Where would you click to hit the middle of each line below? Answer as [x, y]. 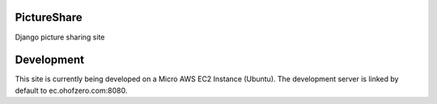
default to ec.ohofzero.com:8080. [71, 90]
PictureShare [49, 17]
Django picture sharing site [60, 37]
